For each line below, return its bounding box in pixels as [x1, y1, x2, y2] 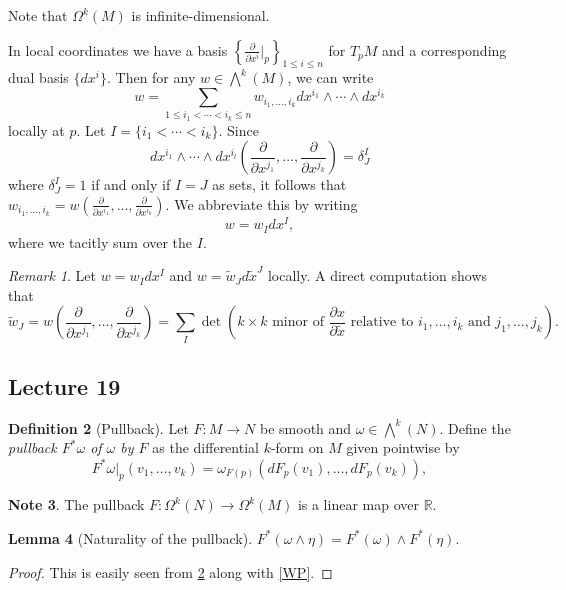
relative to [350, 315, 414, 330]
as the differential [152, 437, 259, 458]
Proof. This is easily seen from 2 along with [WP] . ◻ [8, 561, 333, 582]
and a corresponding [382, 39, 507, 60]
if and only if [91, 174, 171, 195]
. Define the [439, 417, 511, 438]
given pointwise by [346, 437, 460, 458]
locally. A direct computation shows [267, 265, 488, 286]
